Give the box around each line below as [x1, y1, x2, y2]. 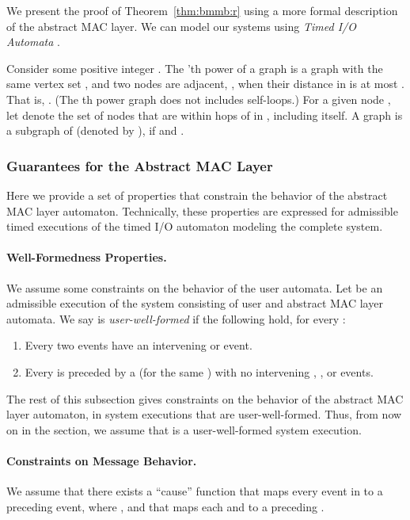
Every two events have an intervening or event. [25, 337, 252, 354]
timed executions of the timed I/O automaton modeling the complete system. [6, 218, 383, 235]
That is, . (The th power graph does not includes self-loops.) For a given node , [6, 90, 391, 107]
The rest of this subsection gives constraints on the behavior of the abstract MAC [6, 390, 404, 407]
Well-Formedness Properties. [6, 249, 167, 266]
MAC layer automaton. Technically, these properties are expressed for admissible [6, 202, 398, 219]
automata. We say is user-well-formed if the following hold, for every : [6, 310, 346, 327]
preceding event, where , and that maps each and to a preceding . [6, 498, 325, 514]
